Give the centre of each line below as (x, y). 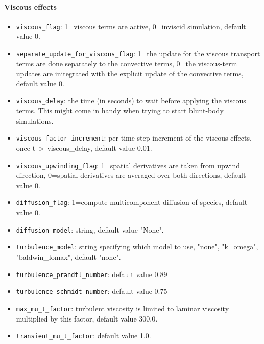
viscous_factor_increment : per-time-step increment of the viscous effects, (134, 138)
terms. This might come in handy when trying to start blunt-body (120, 111)
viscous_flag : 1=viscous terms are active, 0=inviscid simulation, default (131, 26)
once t (26, 147)
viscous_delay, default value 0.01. (100, 147)
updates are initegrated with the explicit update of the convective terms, (130, 73)
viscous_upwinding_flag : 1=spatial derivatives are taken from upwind (128, 165)
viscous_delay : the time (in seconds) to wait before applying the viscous (131, 100)
